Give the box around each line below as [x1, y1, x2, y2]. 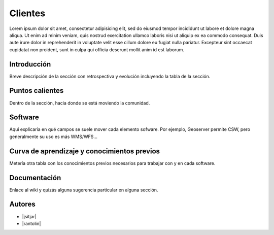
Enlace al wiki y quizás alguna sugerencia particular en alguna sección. [9, 187, 158, 193]
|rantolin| [22, 220, 41, 226]
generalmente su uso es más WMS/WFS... [9, 133, 98, 140]
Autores [9, 200, 36, 209]
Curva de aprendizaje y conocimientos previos [9, 147, 160, 155]
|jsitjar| [22, 213, 37, 219]
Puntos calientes [9, 86, 64, 95]
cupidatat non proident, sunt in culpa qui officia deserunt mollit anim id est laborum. [9, 46, 185, 53]
